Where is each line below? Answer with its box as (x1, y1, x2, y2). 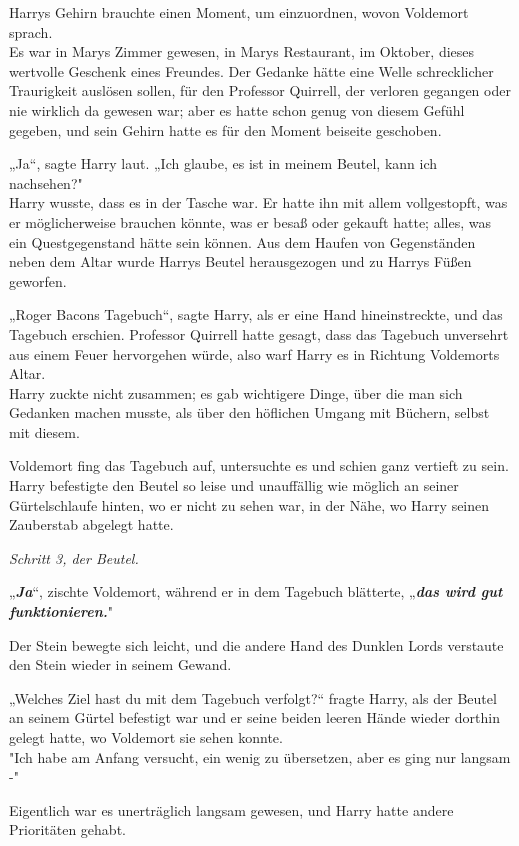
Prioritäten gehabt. (9, 819, 126, 840)
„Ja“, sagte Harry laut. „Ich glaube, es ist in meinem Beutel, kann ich (9, 153, 438, 174)
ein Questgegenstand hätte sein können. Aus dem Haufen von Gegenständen (9, 231, 476, 252)
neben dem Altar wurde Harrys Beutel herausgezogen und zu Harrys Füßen (9, 251, 472, 272)
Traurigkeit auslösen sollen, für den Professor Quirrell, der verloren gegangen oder (9, 80, 511, 101)
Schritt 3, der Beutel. (9, 547, 139, 568)
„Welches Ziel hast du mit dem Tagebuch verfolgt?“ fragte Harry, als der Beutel (9, 687, 497, 708)
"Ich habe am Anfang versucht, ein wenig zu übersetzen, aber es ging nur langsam (9, 746, 511, 767)
